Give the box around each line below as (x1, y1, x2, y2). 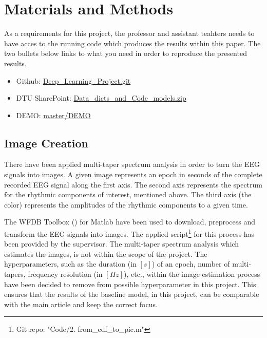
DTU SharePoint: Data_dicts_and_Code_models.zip (16, 92, 186, 103)
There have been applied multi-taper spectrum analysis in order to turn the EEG (4, 159, 260, 170)
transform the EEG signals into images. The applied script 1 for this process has (4, 227, 255, 239)
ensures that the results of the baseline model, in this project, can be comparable (4, 289, 259, 299)
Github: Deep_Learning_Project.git (16, 75, 131, 86)
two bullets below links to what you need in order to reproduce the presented (4, 48, 247, 59)
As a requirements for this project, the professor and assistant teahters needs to (4, 28, 255, 39)
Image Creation (4, 135, 88, 151)
